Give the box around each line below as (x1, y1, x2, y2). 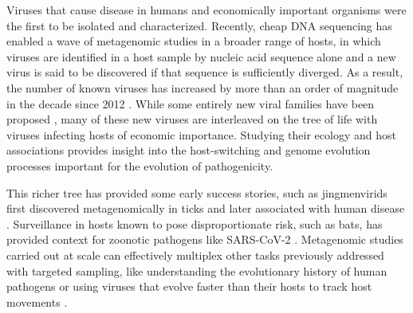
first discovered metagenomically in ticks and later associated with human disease (6, 200, 405, 217)
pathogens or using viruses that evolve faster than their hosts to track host (6, 278, 372, 295)
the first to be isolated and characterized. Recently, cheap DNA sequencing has (6, 17, 392, 33)
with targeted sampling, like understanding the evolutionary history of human (6, 262, 387, 279)
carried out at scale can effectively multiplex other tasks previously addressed (6, 246, 384, 263)
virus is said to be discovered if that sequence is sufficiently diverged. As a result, (6, 64, 403, 80)
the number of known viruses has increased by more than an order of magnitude (6, 79, 399, 96)
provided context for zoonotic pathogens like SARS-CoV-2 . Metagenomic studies (6, 231, 403, 248)
